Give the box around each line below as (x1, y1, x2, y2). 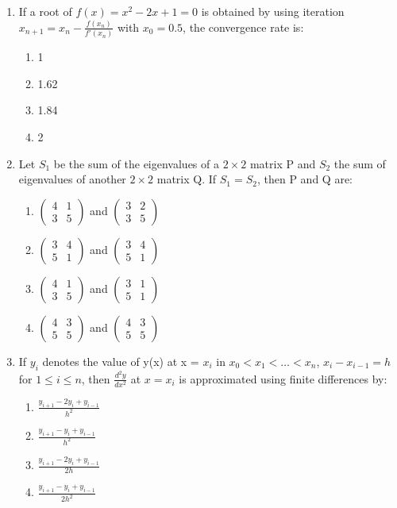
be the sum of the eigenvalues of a (53, 155, 219, 171)
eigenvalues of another (18, 171, 126, 187)
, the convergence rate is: (183, 18, 304, 35)
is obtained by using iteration (201, 3, 345, 19)
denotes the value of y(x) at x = (42, 352, 199, 369)
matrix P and (249, 155, 316, 171)
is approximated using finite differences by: (179, 370, 387, 387)
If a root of (18, 3, 72, 19)
